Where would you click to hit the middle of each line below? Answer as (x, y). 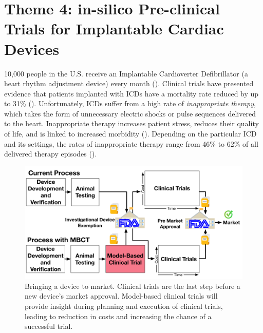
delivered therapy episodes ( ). (51, 154)
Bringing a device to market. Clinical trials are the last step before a (133, 286)
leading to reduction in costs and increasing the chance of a (118, 316)
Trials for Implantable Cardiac (114, 28)
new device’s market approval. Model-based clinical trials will (121, 296)
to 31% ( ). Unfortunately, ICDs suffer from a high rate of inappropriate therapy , (130, 103)
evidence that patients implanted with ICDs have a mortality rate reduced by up (131, 93)
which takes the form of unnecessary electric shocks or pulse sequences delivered (130, 113)
